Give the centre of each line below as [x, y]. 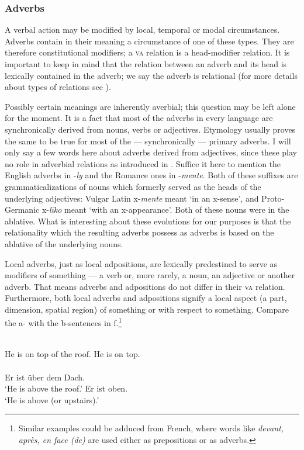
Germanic [22, 210]
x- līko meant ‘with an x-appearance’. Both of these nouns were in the [165, 210]
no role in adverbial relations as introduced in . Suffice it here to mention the [143, 163]
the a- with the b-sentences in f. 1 [63, 322]
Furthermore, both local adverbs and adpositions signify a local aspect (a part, [146, 298]
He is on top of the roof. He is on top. [72, 354]
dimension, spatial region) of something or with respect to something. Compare [147, 309]
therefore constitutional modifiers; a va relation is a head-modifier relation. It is [147, 52]
